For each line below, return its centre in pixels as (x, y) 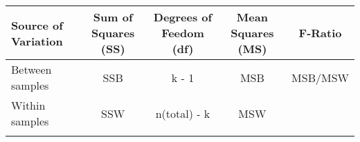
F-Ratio (320, 33)
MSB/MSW (320, 77)
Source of (37, 25)
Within (28, 105)
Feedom (183, 33)
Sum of (113, 17)
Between (31, 69)
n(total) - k (183, 113)
